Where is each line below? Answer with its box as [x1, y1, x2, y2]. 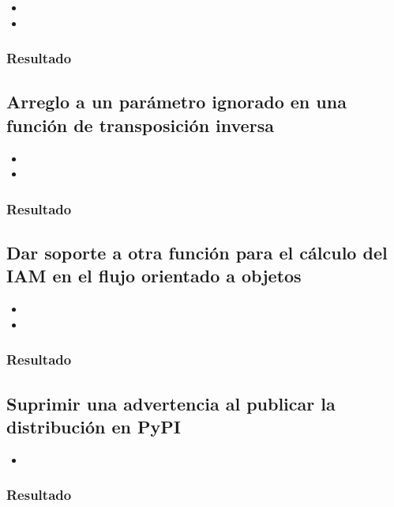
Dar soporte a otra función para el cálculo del [6, 240, 388, 265]
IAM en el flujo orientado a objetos [6, 263, 302, 288]
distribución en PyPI [6, 414, 181, 439]
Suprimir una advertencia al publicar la [6, 391, 336, 415]
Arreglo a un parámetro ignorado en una [6, 89, 347, 114]
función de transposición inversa [6, 112, 274, 137]
